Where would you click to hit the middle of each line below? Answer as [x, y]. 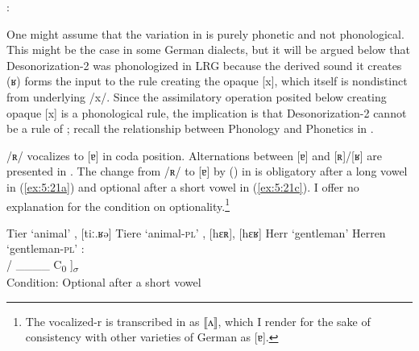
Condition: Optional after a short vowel [104, 282]
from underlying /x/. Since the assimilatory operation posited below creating [197, 96]
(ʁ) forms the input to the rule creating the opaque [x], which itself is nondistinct [207, 81]
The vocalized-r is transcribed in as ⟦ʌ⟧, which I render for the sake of [198, 321]
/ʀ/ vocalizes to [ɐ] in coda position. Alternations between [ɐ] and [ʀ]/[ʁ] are [195, 155]
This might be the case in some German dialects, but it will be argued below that [208, 50]
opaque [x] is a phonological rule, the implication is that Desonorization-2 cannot [207, 112]
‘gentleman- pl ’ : [46, 248]
